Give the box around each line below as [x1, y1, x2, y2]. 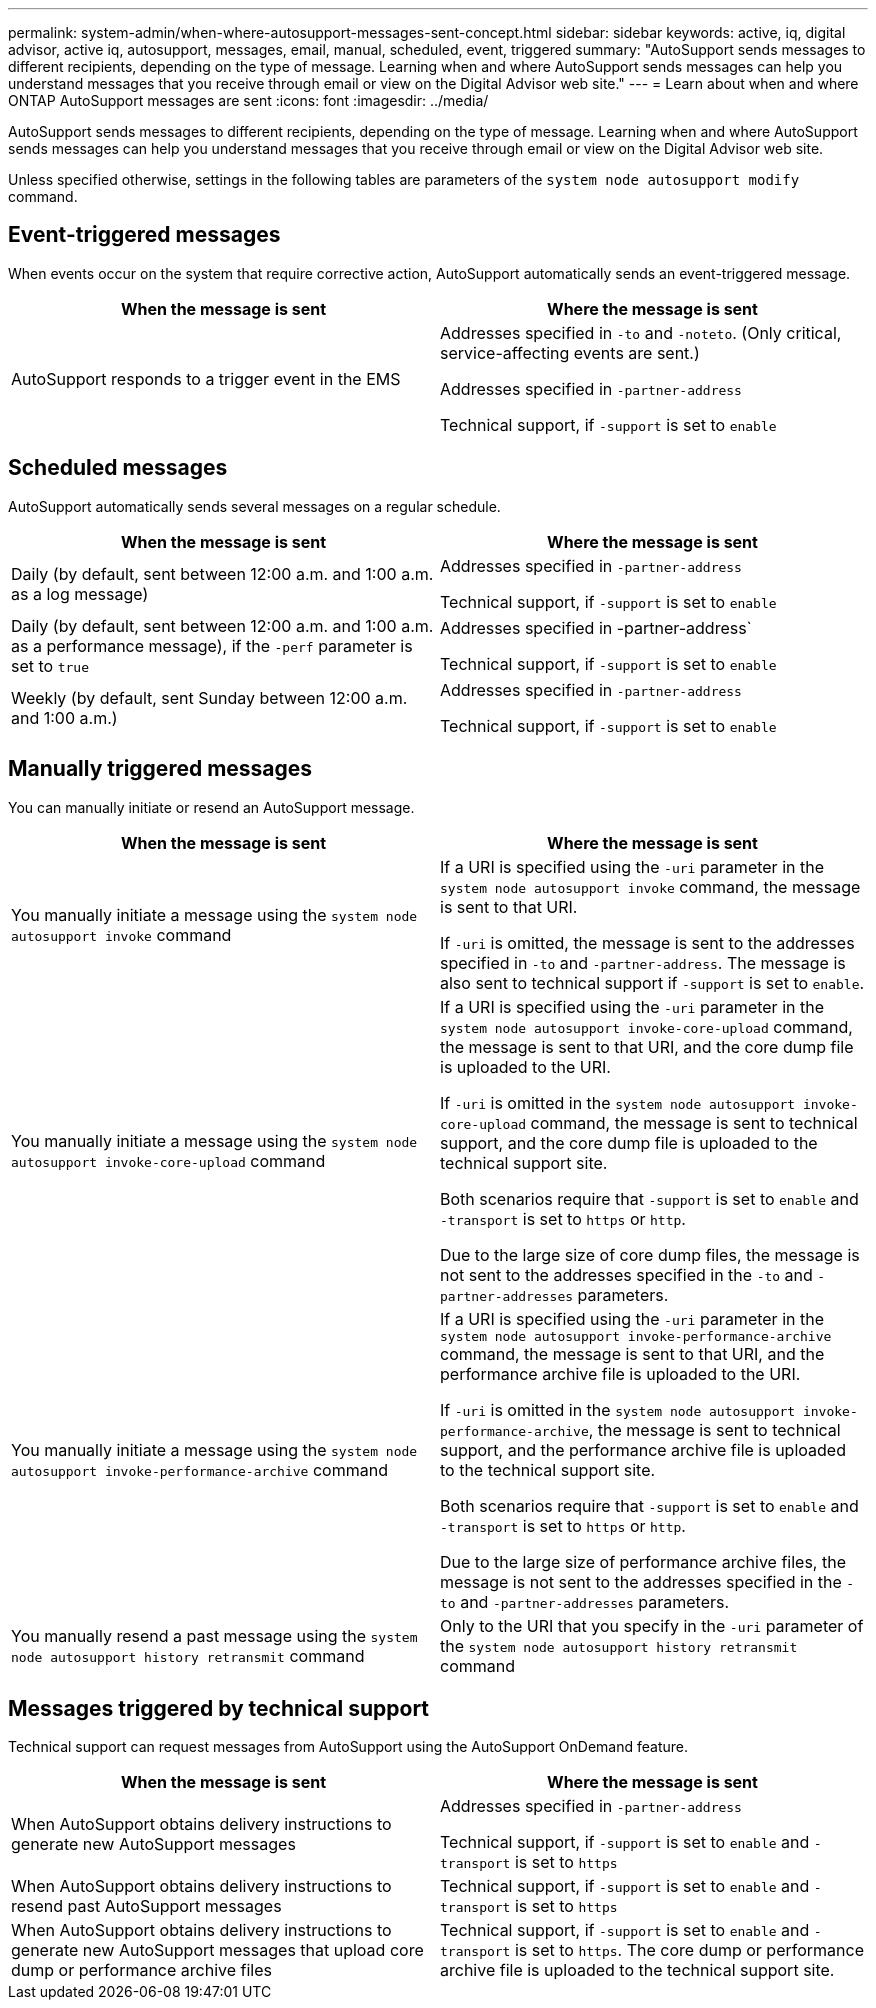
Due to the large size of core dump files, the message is [440, 1244, 860, 1265]
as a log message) [11, 583, 149, 604]
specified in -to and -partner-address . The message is [440, 952, 846, 973]
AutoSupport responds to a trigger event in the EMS [11, 368, 401, 389]
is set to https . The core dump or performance [514, 1940, 864, 1961]
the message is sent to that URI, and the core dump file [440, 1036, 854, 1057]
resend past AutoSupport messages [11, 1896, 282, 1917]
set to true [11, 655, 89, 676]
